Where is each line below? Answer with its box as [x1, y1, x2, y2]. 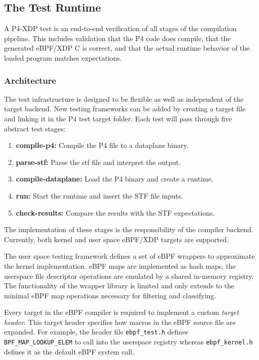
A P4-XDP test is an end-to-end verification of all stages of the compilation [4, 23, 237, 34]
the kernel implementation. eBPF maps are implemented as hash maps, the [4, 260, 236, 271]
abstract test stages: [4, 123, 66, 133]
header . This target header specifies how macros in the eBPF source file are [4, 316, 236, 327]
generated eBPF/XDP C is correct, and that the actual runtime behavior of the [4, 43, 250, 53]
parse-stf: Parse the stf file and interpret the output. [16, 156, 181, 167]
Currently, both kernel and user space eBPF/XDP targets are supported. [4, 234, 229, 244]
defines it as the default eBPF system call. [4, 346, 135, 356]
